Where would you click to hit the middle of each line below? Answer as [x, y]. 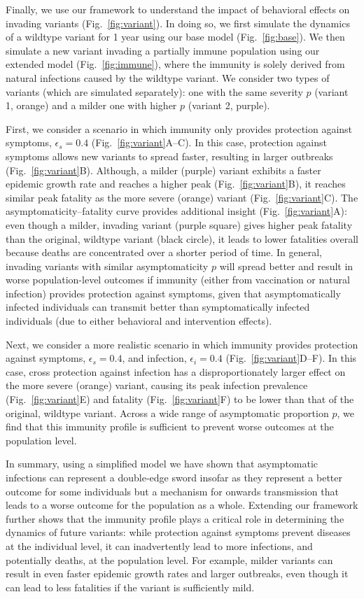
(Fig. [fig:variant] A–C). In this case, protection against [209, 142]
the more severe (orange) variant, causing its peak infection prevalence [157, 385]
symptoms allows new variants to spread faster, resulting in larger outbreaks [169, 156]
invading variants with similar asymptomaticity [107, 266]
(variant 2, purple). [229, 105]
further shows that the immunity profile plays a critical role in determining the [175, 518]
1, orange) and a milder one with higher [91, 105]
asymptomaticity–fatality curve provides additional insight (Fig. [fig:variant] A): [176, 211]
